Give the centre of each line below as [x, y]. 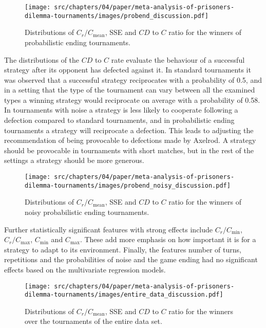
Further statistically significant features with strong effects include [109, 229]
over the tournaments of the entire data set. [93, 321]
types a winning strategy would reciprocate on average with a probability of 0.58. [132, 99]
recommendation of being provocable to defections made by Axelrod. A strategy [130, 140]
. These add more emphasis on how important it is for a [168, 239]
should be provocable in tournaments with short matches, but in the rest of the [129, 150]
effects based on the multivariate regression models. [85, 269]
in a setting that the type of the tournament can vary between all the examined [130, 90]
